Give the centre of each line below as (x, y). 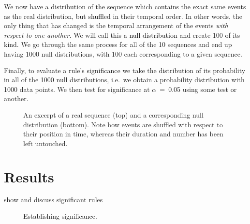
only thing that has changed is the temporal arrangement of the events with (116, 25)
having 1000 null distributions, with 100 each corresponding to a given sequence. (123, 53)
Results (29, 176)
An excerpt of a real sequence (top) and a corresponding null (113, 114)
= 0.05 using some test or (198, 89)
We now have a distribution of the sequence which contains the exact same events (125, 6)
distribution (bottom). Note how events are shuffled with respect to (123, 124)
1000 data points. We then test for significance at (77, 89)
